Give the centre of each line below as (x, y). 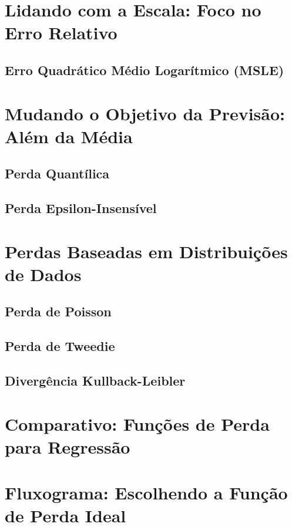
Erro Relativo (61, 33)
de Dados (43, 274)
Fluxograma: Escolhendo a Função (146, 493)
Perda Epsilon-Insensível (81, 208)
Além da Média (69, 136)
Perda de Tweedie (60, 346)
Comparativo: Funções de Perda (137, 423)
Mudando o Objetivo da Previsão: (145, 113)
